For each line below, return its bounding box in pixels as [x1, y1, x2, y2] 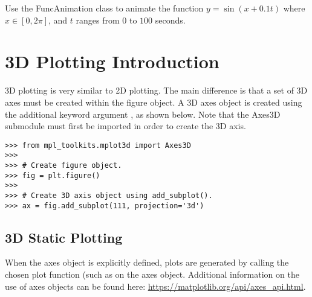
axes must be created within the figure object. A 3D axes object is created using [5, 95, 302, 108]
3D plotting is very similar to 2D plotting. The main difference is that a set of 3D [5, 84, 308, 97]
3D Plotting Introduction [5, 49, 219, 74]
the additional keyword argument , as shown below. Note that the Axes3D [5, 107, 281, 120]
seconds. [155, 13, 186, 26]
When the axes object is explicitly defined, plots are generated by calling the [5, 256, 289, 269]
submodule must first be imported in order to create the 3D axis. [5, 120, 246, 132]
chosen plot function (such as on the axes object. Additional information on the [5, 268, 299, 281]
